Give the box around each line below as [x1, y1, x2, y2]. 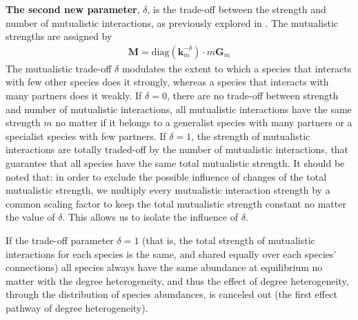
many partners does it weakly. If [6, 88, 142, 102]
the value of [6, 210, 55, 224]
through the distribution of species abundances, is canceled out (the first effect [6, 287, 337, 301]
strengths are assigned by [6, 29, 112, 43]
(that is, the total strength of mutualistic [142, 232, 315, 247]
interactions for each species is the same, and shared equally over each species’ [6, 246, 337, 261]
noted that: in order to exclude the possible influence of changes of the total [6, 169, 327, 183]
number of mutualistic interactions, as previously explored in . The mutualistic [6, 15, 339, 30]
